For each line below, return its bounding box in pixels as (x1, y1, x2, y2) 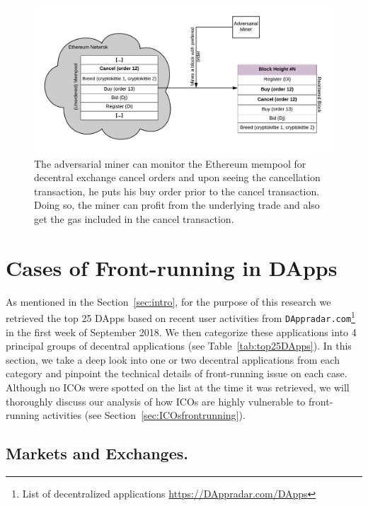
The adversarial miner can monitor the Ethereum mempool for (34, 156, 306, 171)
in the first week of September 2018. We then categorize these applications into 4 (6, 324, 357, 339)
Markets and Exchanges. (6, 442, 188, 464)
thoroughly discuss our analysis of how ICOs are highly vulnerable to (6, 393, 306, 408)
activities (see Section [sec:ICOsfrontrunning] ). (42, 408, 246, 422)
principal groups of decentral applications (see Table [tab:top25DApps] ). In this (6, 338, 352, 353)
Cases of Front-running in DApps (6, 253, 338, 282)
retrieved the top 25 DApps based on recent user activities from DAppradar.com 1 (6, 309, 355, 326)
